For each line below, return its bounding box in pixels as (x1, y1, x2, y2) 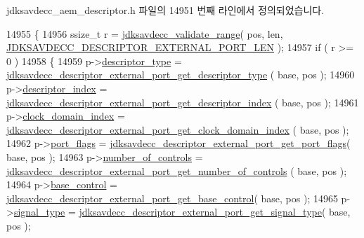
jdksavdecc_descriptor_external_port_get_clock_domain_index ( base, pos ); (6, 122, 349, 136)
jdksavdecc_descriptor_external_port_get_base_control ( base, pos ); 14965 (6, 190, 338, 205)
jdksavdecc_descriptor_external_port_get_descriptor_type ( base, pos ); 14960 (6, 67, 355, 82)
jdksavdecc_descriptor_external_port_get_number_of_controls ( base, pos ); (6, 163, 347, 178)
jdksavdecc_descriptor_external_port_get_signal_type (79, 204, 322, 219)
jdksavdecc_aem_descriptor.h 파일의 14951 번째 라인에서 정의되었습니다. (6, 3, 325, 17)
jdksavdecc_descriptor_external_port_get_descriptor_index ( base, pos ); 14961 (6, 94, 359, 109)
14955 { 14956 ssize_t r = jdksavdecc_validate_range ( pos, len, (6, 26, 283, 41)
